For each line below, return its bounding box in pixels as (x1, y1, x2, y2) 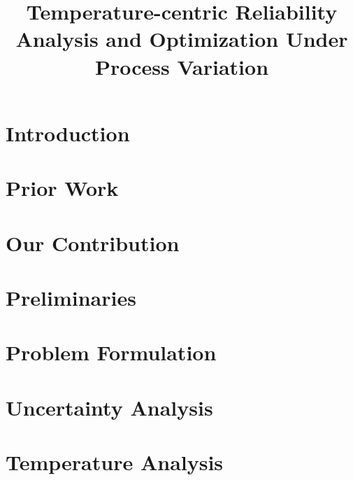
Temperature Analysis (6, 448, 224, 476)
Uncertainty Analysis (6, 393, 213, 421)
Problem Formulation (6, 338, 217, 367)
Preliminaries (6, 283, 136, 311)
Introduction (6, 118, 130, 147)
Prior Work (6, 174, 119, 202)
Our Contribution (6, 228, 180, 257)
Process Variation (94, 52, 269, 80)
